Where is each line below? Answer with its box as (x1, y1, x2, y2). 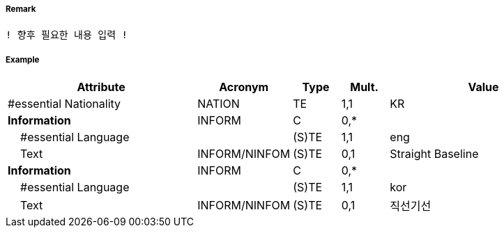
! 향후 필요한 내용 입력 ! (6, 29, 128, 41)
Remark (6, 4, 36, 14)
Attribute (77, 80, 125, 95)
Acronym (219, 80, 269, 95)
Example (6, 54, 40, 65)
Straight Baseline (390, 147, 479, 161)
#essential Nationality (8, 97, 121, 111)
